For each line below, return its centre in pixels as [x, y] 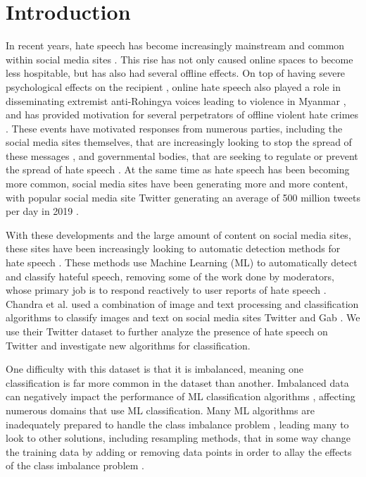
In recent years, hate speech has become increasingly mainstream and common [175, 45]
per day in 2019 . [42, 211]
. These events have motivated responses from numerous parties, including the [174, 128]
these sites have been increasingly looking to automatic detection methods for [173, 248]
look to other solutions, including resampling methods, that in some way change [178, 438]
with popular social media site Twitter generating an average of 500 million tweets [183, 197]
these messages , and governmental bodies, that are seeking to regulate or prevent [182, 155]
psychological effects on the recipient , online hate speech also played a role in [173, 86]
